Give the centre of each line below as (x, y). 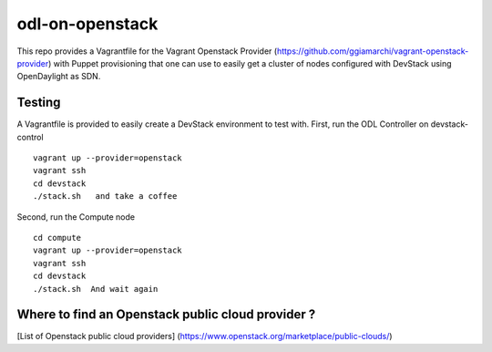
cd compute (57, 238)
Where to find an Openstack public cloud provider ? (166, 315)
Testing (39, 103)
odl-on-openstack (87, 24)
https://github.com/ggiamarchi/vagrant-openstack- (373, 51)
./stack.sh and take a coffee (105, 197)
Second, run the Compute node (76, 217)
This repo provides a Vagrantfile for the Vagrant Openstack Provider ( (147, 51)
